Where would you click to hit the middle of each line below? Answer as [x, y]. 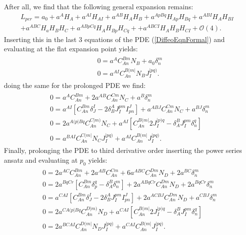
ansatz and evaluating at [41, 160]
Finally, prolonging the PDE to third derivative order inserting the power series [123, 150]
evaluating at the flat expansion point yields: [71, 49]
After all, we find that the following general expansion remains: [99, 6]
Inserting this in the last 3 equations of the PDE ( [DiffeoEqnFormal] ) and [114, 39]
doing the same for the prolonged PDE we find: [75, 85]
